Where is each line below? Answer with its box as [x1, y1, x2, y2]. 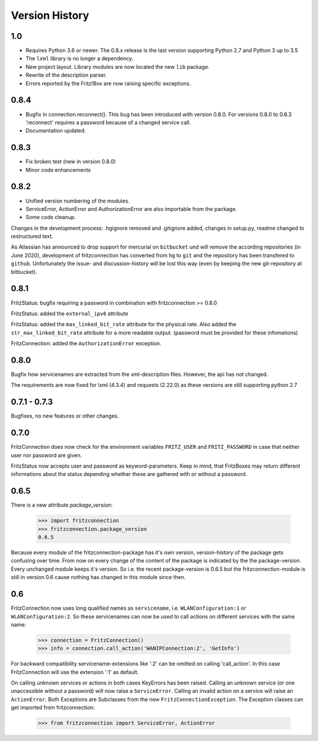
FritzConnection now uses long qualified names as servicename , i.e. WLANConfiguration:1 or [11, 604, 247, 612]
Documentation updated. [25, 127, 87, 134]
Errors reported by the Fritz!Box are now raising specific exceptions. [25, 80, 191, 87]
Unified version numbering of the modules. [25, 197, 130, 204]
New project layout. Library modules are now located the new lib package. [25, 63, 210, 70]
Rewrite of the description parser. [25, 71, 107, 79]
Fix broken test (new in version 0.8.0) [25, 158, 116, 165]
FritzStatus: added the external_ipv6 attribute [11, 310, 129, 317]
